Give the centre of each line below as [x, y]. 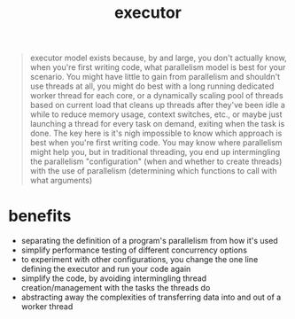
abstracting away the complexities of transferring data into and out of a [151, 297]
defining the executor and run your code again [106, 269]
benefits [40, 216]
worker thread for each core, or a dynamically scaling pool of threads [157, 96]
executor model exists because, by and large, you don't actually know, [158, 58]
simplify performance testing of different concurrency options [134, 250]
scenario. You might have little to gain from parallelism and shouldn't [155, 77]
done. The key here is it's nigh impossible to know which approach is [156, 133]
